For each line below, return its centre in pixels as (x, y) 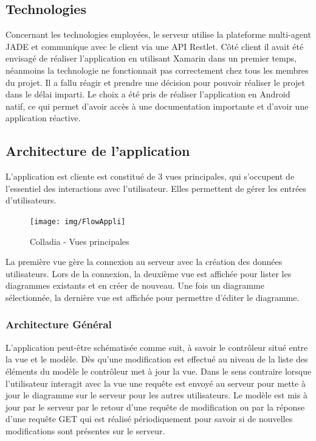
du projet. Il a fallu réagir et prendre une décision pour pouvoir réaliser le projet (155, 82)
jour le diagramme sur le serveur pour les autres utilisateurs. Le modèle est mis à (156, 395)
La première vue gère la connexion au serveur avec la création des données (144, 262)
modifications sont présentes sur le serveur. (85, 430)
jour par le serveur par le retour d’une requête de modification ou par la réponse (155, 407)
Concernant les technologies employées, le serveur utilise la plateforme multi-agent (158, 34)
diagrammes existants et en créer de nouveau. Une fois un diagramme (135, 285)
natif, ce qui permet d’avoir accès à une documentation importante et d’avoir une (157, 106)
